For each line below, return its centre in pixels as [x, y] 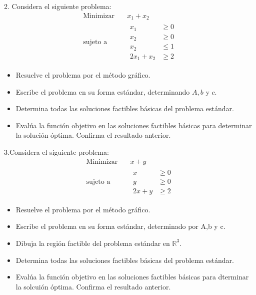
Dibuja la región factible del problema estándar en [93, 243]
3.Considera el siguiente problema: [56, 152]
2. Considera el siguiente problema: [58, 6]
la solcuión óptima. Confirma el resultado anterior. [93, 286]
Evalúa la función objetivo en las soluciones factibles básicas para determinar [134, 125]
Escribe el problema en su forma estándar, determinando [103, 91]
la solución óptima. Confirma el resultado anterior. [93, 135]
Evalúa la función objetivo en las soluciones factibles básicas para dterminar [132, 277]
